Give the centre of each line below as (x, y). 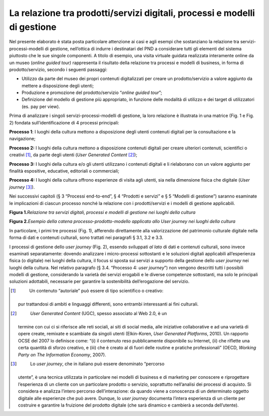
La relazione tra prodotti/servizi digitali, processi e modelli (132, 13)
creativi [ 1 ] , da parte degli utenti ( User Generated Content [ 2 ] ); (73, 155)
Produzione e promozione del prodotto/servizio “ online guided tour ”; (92, 93)
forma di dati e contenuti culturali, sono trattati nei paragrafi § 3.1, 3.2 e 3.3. (86, 238)
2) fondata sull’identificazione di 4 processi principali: (64, 122)
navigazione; (22, 139)
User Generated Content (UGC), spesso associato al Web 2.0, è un (98, 313)
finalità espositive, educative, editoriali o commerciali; (64, 171)
